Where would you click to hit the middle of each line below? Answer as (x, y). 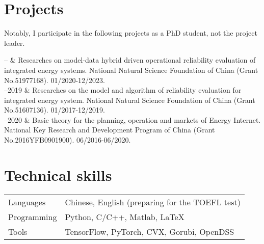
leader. (15, 43)
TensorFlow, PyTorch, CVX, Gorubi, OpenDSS (150, 231)
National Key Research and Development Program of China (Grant (110, 130)
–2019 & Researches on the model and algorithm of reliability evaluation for (123, 90)
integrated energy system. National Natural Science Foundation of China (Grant (130, 100)
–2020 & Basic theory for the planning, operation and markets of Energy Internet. (133, 119)
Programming (33, 216)
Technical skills (58, 174)
